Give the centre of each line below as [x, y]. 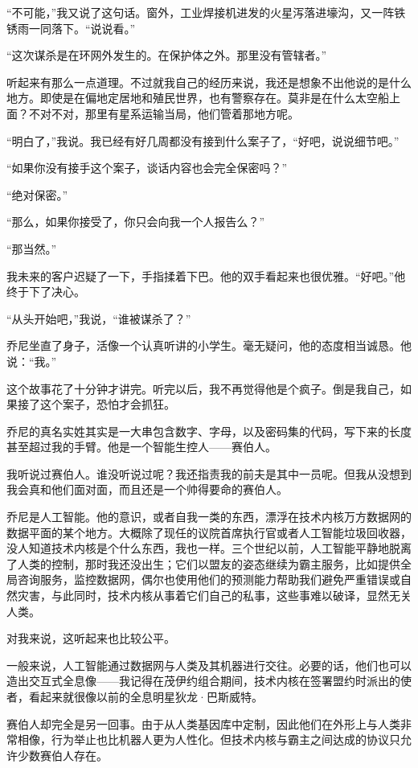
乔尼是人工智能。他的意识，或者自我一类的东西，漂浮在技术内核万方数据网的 [209, 517]
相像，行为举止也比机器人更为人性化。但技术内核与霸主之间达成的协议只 [209, 739]
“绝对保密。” [37, 194]
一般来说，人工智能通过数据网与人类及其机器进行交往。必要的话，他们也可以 [209, 665]
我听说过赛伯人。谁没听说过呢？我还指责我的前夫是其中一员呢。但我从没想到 [209, 473]
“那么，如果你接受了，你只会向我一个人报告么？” [136, 222]
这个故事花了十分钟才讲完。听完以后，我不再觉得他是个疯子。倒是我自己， [203, 388]
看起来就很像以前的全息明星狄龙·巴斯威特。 [145, 696]
